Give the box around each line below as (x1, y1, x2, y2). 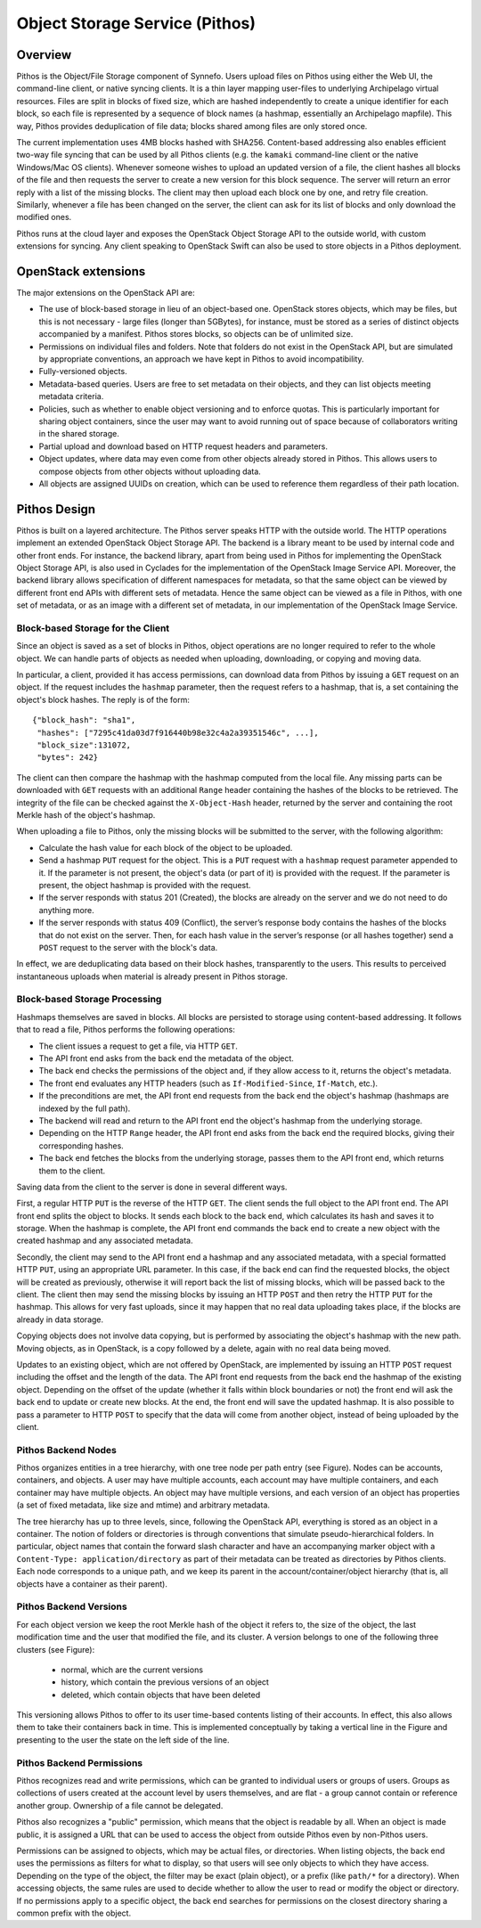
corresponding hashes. (38, 1140, 124, 1151)
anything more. (38, 904, 94, 915)
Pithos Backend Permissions (16, 1756, 143, 1769)
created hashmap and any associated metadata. (16, 1235, 193, 1246)
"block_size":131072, (37, 740, 132, 750)
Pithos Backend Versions (16, 1600, 128, 1613)
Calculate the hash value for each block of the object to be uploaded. (38, 842, 293, 853)
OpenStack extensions (16, 264, 146, 279)
